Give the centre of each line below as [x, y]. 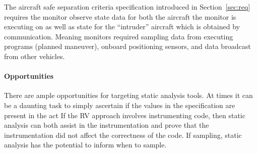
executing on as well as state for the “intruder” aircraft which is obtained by [122, 27]
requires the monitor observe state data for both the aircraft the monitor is [120, 16]
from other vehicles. [35, 56]
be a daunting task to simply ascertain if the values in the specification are [120, 105]
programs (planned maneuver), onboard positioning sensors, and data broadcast [127, 46]
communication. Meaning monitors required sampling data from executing [119, 36]
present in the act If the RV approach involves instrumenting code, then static [125, 115]
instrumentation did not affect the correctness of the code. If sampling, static [123, 135]
